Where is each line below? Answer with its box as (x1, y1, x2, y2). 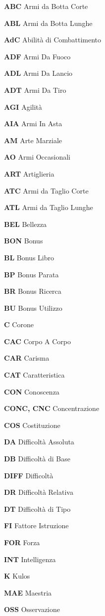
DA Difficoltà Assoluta (4, 436, 74, 447)
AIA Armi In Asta (4, 118, 62, 129)
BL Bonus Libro (4, 252, 54, 262)
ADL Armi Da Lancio (4, 68, 73, 78)
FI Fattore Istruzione (4, 520, 69, 531)
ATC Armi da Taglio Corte (4, 185, 89, 196)
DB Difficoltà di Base (4, 453, 70, 464)
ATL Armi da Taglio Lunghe (4, 202, 93, 212)
